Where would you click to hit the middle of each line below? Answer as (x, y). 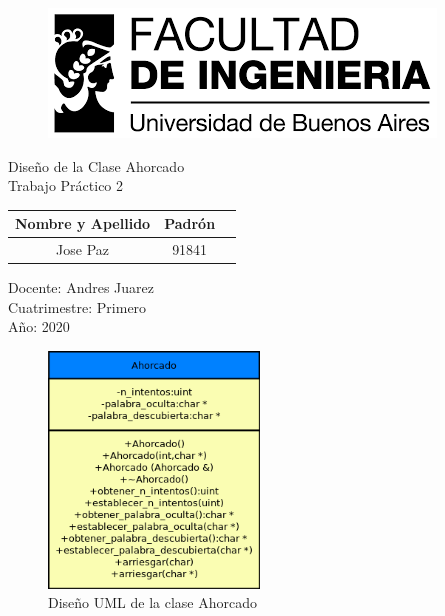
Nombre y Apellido (83, 223)
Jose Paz (83, 249)
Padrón (190, 223)
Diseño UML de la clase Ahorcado (153, 602)
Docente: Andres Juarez (81, 287)
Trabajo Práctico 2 (66, 185)
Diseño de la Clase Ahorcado (96, 165)
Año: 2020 (39, 326)
